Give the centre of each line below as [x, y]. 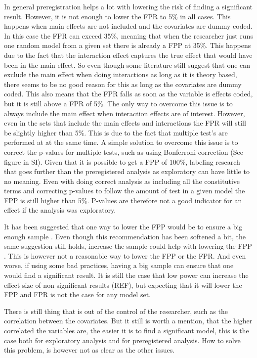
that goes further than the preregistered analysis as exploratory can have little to [127, 171]
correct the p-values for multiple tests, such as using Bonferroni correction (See [124, 152]
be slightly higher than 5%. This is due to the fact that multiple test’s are [116, 132]
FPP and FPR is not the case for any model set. [77, 294]
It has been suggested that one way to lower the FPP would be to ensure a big [123, 227]
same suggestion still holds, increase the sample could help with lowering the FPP [128, 246]
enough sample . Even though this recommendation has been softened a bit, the [125, 236]
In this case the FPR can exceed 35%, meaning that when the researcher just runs [128, 35]
